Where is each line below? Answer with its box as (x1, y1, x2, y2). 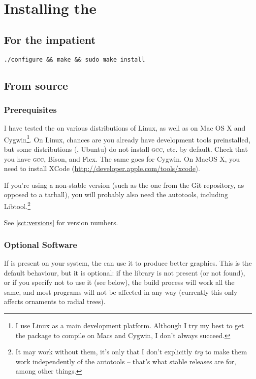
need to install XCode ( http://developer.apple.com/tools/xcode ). (4, 163, 200, 173)
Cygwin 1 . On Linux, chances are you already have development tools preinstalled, (4, 133, 251, 144)
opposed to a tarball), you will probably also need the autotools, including (4, 189, 228, 200)
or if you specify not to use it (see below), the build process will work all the (4, 277, 235, 287)
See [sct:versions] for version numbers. (4, 217, 118, 228)
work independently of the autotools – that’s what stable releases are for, (15, 356, 236, 366)
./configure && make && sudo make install (4, 56, 145, 63)
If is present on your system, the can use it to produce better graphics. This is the (4, 258, 252, 268)
